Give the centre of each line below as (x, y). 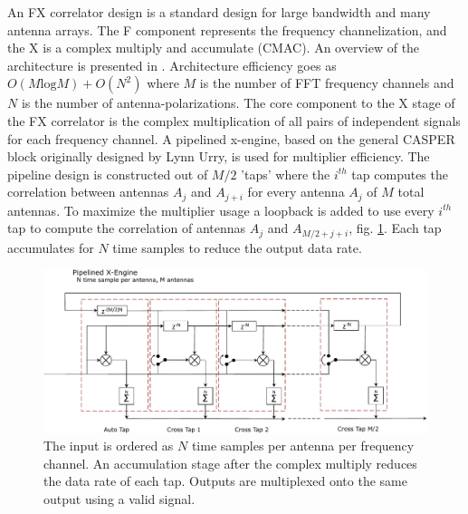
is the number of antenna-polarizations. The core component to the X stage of (238, 103)
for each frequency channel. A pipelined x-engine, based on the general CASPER (231, 138)
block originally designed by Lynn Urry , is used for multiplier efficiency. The (219, 156)
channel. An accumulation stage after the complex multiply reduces (230, 463)
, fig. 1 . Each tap (395, 228)
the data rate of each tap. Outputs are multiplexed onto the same (225, 481)
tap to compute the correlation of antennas (127, 228)
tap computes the (400, 174)
